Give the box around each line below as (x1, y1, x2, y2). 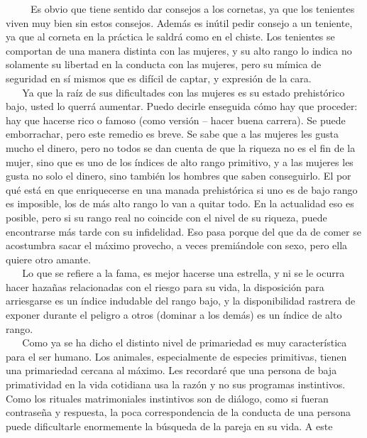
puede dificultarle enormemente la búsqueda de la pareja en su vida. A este (6, 418, 333, 433)
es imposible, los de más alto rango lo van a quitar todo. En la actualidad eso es (6, 196, 354, 211)
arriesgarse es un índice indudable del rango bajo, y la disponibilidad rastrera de (6, 293, 356, 308)
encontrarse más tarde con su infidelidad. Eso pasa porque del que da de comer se (6, 224, 361, 239)
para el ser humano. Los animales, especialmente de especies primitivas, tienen (6, 349, 347, 363)
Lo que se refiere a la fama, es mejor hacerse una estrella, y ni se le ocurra (22, 265, 345, 280)
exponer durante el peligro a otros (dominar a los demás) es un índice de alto (6, 307, 342, 322)
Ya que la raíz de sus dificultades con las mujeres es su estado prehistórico (22, 84, 345, 99)
